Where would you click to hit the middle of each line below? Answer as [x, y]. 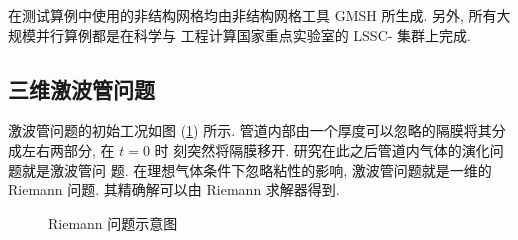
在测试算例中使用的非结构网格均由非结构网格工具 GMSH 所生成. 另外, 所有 [252, 15]
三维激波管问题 [81, 88]
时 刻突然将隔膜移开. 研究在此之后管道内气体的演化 [322, 149]
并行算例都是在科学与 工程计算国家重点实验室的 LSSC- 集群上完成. [253, 34]
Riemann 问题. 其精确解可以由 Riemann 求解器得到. [174, 189]
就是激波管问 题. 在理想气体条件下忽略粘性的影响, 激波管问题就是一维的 [256, 169]
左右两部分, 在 [68, 149]
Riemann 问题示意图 [113, 222]
